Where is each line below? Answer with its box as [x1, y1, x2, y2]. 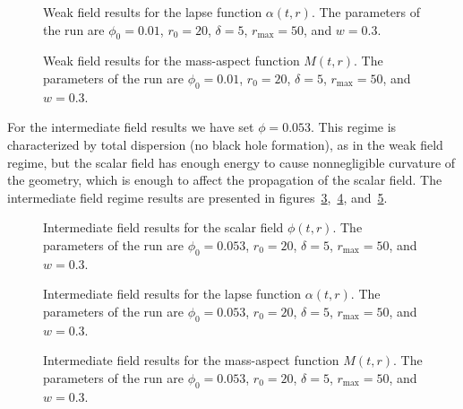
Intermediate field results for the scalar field [43, 218, 284, 237]
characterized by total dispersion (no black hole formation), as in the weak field [7, 135, 443, 153]
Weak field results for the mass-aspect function [43, 51, 300, 70]
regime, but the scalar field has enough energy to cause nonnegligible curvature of [7, 152, 456, 171]
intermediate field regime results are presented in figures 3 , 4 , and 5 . [7, 187, 388, 206]
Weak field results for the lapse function [43, 3, 262, 21]
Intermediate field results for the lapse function [43, 284, 302, 303]
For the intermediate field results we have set [7, 117, 254, 136]
